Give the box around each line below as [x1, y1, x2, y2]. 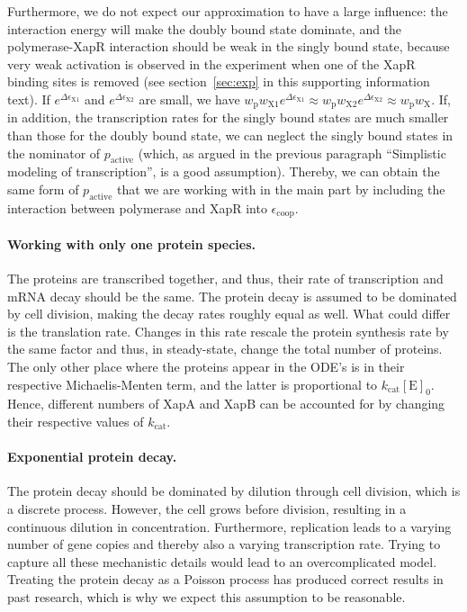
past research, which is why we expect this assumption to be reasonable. [7, 587, 406, 606]
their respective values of [7, 412, 144, 430]
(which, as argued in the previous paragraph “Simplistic [138, 143, 446, 162]
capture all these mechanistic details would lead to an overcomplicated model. [7, 552, 437, 571]
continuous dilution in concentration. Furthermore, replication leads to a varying [7, 517, 452, 535]
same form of [7, 180, 79, 198]
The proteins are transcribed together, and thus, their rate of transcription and [7, 269, 444, 288]
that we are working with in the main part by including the [116, 180, 445, 198]
